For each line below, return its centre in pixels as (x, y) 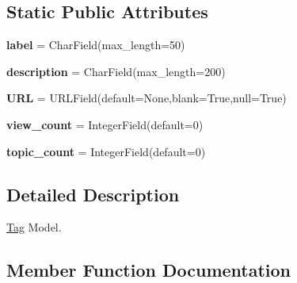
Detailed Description (93, 194)
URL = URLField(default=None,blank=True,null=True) (147, 98)
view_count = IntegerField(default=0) (105, 124)
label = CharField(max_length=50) (96, 45)
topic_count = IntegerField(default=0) (106, 151)
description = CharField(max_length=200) (116, 71)
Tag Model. (34, 227)
